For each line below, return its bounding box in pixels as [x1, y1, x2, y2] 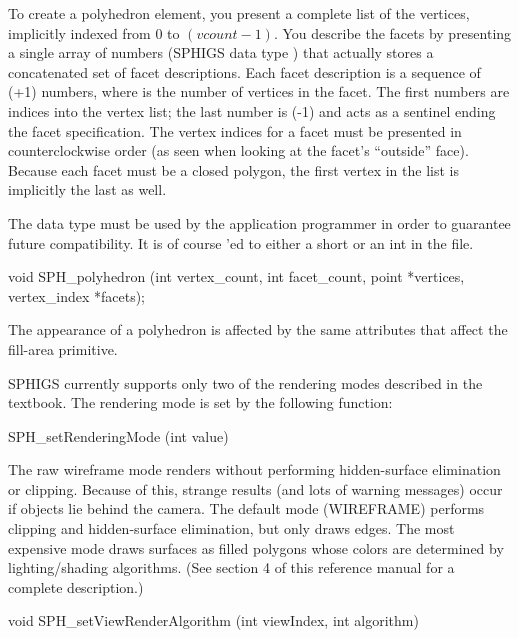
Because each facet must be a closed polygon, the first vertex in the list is [8, 159, 459, 180]
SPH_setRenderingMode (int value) [8, 425, 229, 446]
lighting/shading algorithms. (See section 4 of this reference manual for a [8, 557, 455, 578]
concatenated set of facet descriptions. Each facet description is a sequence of [8, 61, 481, 82]
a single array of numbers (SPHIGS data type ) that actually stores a [8, 42, 434, 63]
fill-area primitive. [8, 338, 118, 359]
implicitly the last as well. [8, 179, 167, 200]
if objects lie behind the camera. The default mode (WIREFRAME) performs [8, 498, 485, 519]
